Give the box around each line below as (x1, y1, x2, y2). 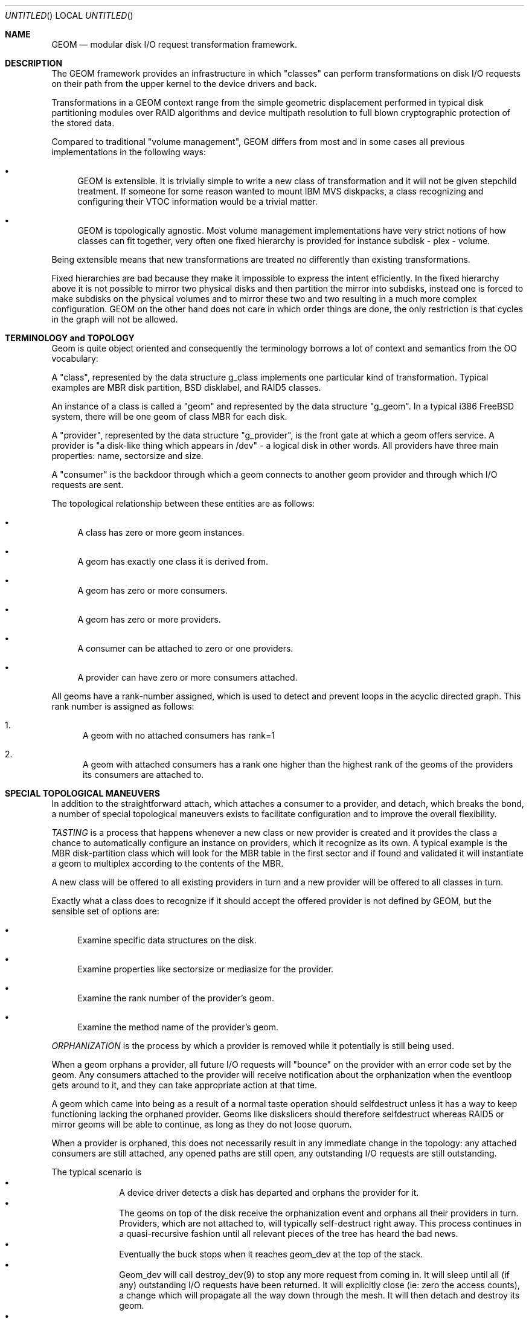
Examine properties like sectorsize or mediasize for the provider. (77, 964, 334, 974)
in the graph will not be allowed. (51, 314, 178, 324)
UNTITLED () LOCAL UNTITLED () (5, 10, 133, 21)
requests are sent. (51, 480, 124, 490)
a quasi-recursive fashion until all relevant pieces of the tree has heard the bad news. (119, 1228, 458, 1239)
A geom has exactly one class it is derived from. (77, 556, 269, 566)
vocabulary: (51, 353, 98, 364)
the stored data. (51, 118, 115, 128)
